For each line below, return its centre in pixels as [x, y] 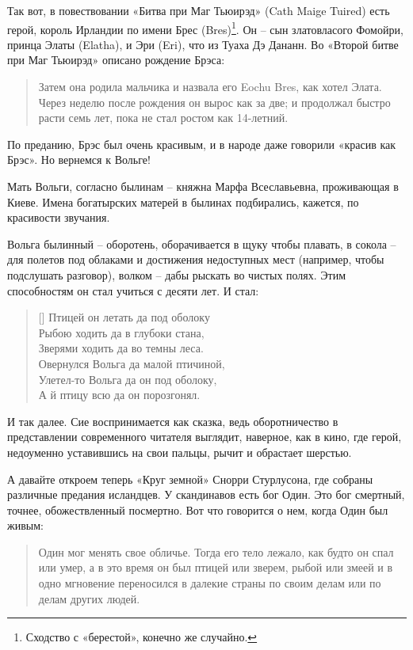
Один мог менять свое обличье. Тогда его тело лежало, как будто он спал [216, 551]
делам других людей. [89, 598]
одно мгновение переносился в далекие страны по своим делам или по [210, 583]
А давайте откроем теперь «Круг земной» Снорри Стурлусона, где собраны [190, 479]
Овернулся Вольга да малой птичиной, [132, 363]
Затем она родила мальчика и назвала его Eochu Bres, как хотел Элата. [210, 87]
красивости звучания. [59, 217]
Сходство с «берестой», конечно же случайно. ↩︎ [141, 637]
